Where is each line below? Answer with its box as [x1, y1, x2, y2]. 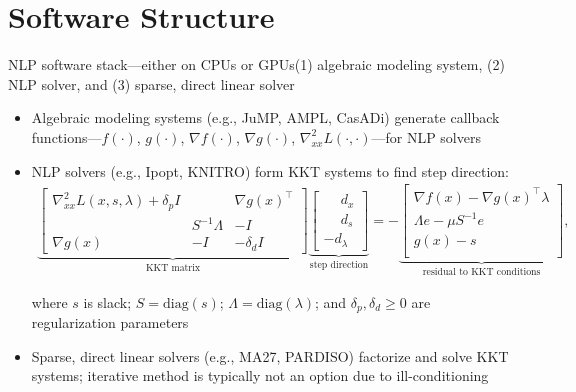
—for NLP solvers [371, 126, 481, 147]
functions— [31, 126, 102, 147]
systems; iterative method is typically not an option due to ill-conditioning [31, 365, 489, 386]
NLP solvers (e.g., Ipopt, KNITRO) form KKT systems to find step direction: [31, 160, 509, 181]
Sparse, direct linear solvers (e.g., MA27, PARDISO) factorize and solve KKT [31, 345, 509, 366]
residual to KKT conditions [422, 267, 541, 278]
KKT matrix [145, 263, 201, 274]
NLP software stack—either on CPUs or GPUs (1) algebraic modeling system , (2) [8, 54, 505, 75]
